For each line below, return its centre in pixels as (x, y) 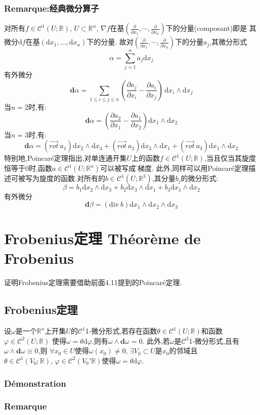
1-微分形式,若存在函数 (121, 331)
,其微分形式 (228, 42)
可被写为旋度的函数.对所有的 (58, 178)
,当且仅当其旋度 (230, 158)
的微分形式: (200, 178)
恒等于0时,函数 (28, 168)
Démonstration (35, 383)
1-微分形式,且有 (214, 340)
